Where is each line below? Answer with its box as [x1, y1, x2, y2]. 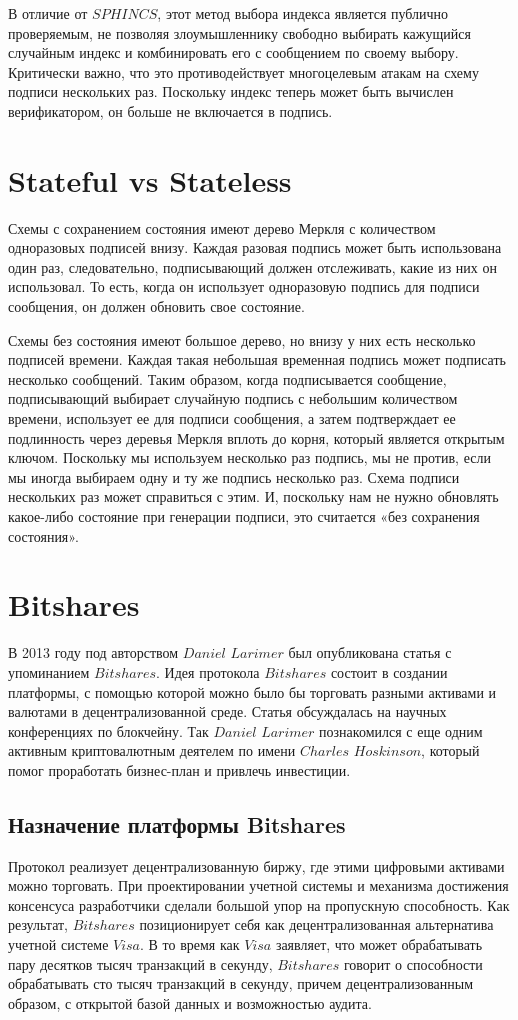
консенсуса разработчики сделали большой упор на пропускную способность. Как [8, 894, 510, 915]
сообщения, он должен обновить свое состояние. [8, 296, 305, 317]
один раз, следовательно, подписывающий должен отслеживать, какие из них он [8, 256, 497, 277]
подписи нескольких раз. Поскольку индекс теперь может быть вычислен [8, 81, 454, 102]
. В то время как [140, 934, 240, 955]
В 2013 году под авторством [8, 642, 179, 663]
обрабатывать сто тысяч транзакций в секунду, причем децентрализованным [8, 973, 474, 994]
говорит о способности [343, 953, 483, 974]
